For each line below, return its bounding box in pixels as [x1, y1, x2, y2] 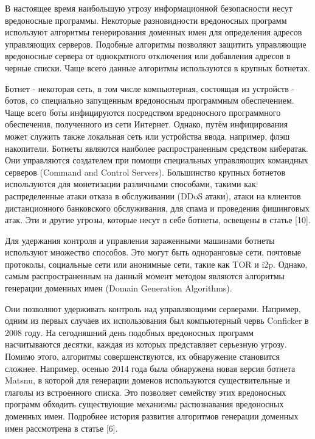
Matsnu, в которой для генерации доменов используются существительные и [5, 374, 290, 387]
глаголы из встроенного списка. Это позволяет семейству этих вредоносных [5, 385, 286, 398]
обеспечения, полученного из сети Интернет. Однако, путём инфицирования [5, 118, 288, 130]
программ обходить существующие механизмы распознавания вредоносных [5, 398, 284, 410]
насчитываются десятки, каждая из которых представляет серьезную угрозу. [5, 338, 287, 351]
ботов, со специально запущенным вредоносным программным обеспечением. [5, 94, 294, 107]
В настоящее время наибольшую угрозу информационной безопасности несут [5, 2, 292, 14]
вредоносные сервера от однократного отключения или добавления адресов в [5, 49, 291, 62]
